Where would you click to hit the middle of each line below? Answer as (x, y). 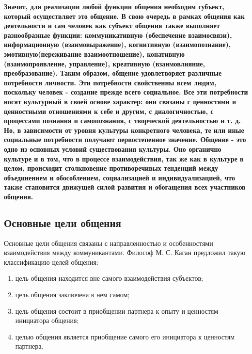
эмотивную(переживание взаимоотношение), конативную (94, 54)
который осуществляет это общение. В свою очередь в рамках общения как (124, 16)
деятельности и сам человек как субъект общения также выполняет (112, 25)
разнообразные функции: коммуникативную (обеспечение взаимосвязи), (118, 35)
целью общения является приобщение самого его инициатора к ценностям (125, 336)
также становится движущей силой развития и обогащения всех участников (125, 187)
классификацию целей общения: (51, 262)
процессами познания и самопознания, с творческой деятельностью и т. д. (122, 121)
